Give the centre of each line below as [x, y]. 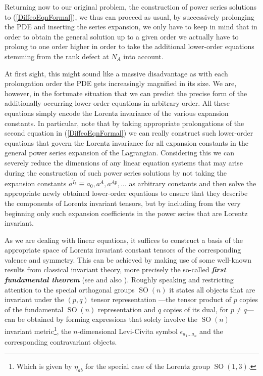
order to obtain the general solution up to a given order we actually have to [122, 36]
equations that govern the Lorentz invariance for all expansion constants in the [126, 142]
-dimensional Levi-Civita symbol [127, 331]
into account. [143, 56]
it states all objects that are [212, 289]
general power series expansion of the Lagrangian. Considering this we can [119, 153]
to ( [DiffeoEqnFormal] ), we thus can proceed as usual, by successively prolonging [129, 16]
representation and [127, 309]
